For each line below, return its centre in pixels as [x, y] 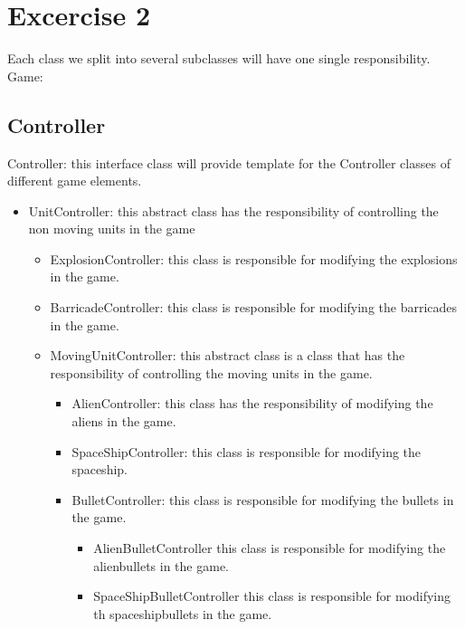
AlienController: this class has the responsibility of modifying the [252, 403]
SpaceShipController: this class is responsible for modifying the [247, 451]
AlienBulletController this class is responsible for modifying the [270, 548]
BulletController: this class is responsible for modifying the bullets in [263, 499]
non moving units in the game [112, 229]
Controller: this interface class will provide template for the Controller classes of [229, 162]
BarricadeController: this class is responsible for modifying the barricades [254, 307]
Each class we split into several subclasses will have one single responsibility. [219, 58]
